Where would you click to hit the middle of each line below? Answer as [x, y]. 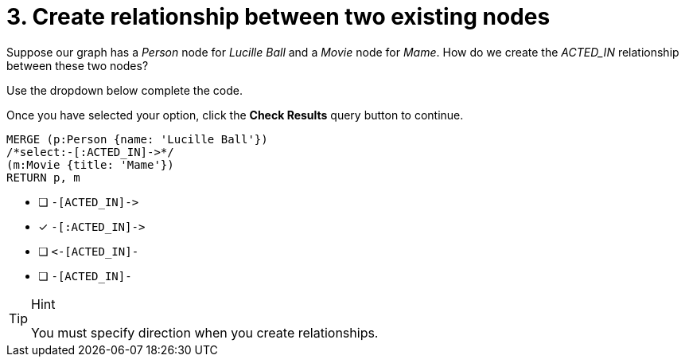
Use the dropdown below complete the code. [125, 90]
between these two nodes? [78, 65]
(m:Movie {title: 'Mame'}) [90, 164]
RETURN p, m [43, 177]
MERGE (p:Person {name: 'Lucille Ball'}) [137, 139]
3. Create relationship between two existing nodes [278, 17]
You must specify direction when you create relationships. [205, 332]
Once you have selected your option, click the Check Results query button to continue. [235, 115]
